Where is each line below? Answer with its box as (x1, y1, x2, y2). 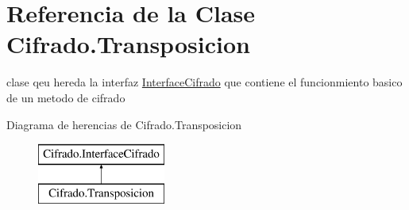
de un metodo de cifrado (6, 89, 125, 105)
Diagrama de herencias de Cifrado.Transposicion (6, 116, 242, 132)
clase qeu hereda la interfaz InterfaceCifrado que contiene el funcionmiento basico (6, 74, 403, 90)
